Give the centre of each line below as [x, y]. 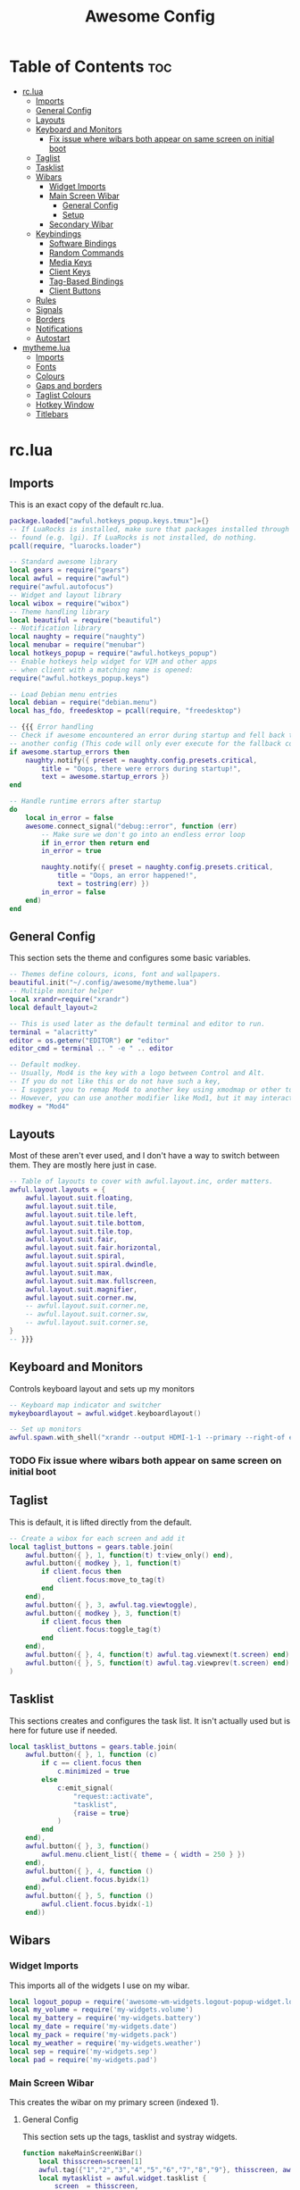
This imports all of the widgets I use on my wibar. [100, 1985]
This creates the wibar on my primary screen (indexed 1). [114, 2102]
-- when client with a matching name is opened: [101, 670]
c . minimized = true [93, 1772]
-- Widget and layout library [66, 595]
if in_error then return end [96, 843]
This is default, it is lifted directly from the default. [100, 1522]
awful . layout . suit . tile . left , [82, 1215]
